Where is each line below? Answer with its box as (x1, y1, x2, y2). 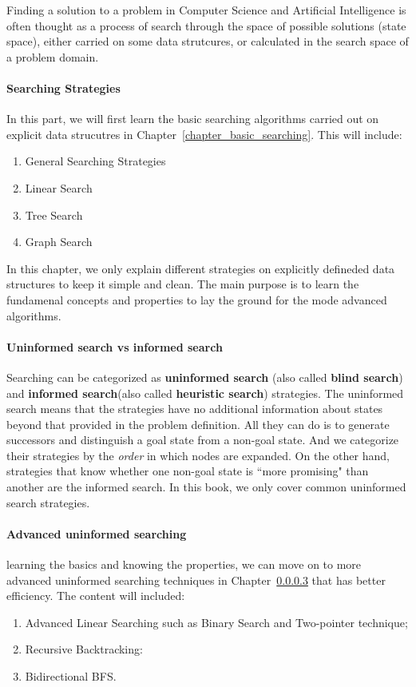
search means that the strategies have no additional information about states (6, 400, 383, 417)
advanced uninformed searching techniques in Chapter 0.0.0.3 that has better (6, 571, 386, 588)
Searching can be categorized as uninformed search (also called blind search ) (6, 368, 403, 385)
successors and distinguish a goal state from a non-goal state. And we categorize (6, 431, 399, 448)
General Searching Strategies (25, 153, 166, 169)
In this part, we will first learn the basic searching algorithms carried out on (6, 110, 379, 127)
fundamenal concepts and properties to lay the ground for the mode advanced (6, 291, 387, 308)
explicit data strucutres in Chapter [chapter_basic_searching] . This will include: (6, 125, 402, 142)
